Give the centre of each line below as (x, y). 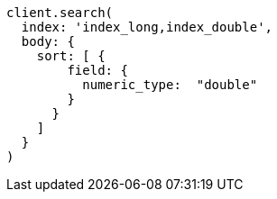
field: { (97, 70)
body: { (48, 41)
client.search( (60, 13)
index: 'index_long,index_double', (147, 27)
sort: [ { (71, 56)
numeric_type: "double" (170, 85)
